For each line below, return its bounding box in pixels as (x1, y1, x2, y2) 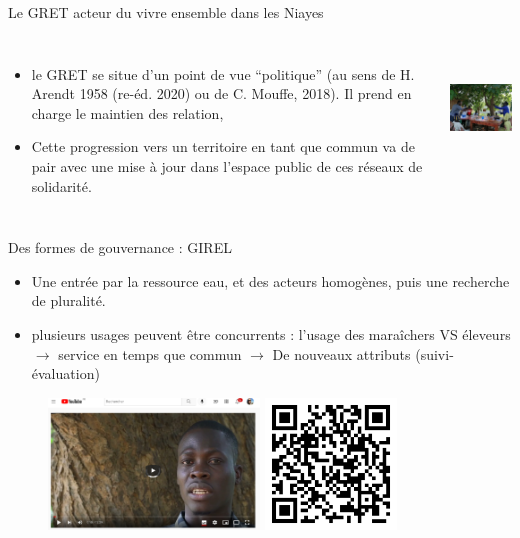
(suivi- (415, 343, 454, 364)
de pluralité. (31, 290, 106, 311)
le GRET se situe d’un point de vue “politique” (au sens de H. (31, 63, 415, 84)
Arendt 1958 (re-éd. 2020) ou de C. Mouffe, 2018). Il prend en (31, 83, 412, 104)
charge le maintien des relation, (31, 102, 224, 123)
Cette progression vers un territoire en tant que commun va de (31, 136, 415, 157)
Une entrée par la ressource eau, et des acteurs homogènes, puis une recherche (31, 270, 510, 291)
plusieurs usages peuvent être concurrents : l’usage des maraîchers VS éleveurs (31, 323, 511, 344)
